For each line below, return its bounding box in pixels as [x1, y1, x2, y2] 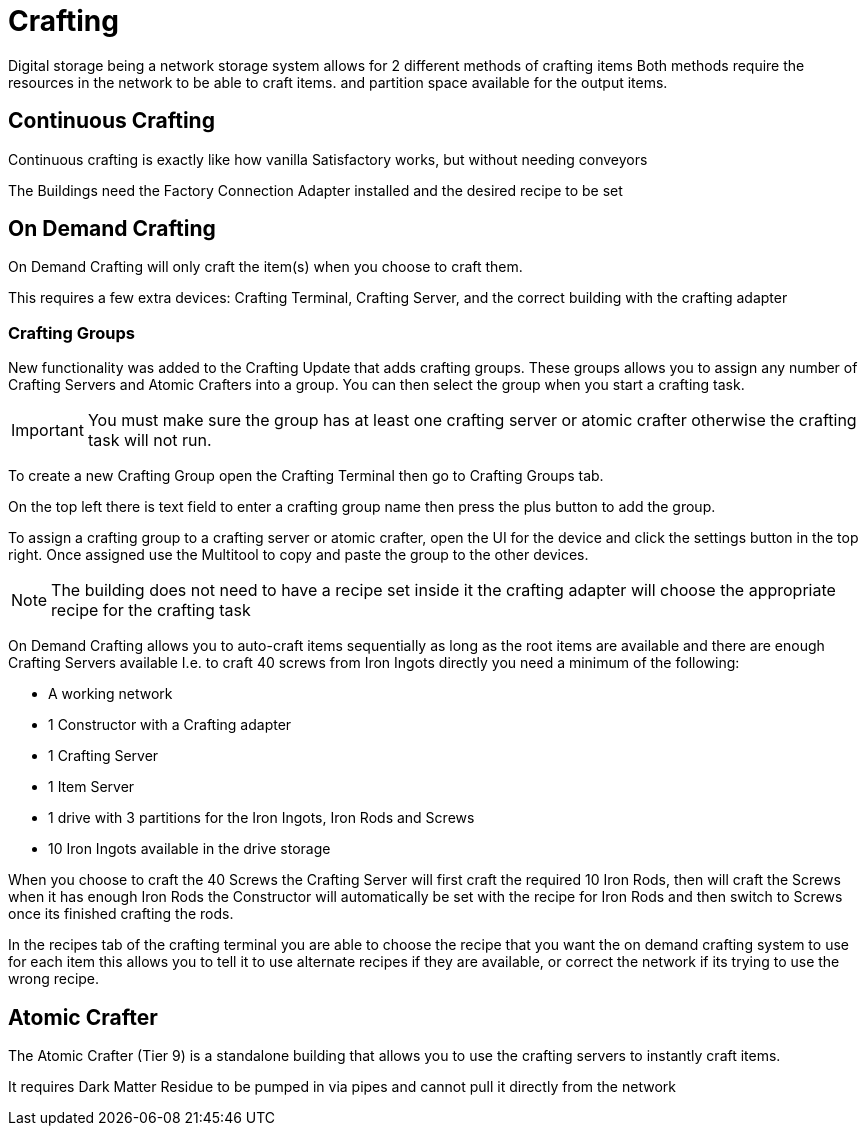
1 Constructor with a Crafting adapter [48, 716, 292, 734]
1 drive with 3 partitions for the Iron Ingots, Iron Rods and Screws [48, 809, 475, 827]
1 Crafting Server [48, 747, 159, 765]
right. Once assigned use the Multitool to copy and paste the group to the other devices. [8, 546, 589, 564]
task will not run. [87, 430, 212, 451]
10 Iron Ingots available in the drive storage [48, 840, 331, 858]
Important [11, 420, 84, 441]
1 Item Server [48, 778, 135, 796]
